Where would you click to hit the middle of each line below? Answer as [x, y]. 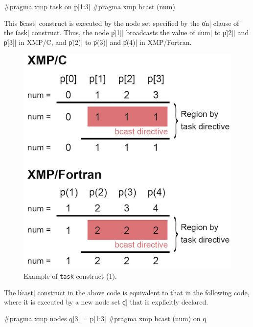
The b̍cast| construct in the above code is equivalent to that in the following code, [127, 292]
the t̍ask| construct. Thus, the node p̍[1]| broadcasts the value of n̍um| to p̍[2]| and [126, 32]
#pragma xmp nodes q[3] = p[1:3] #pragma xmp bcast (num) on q [105, 318]
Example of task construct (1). [70, 276]
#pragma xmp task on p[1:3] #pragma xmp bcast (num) [90, 6]
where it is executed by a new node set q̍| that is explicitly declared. [106, 302]
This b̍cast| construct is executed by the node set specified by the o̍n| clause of [122, 23]
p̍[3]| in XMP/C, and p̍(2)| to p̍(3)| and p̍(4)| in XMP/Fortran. [98, 42]
